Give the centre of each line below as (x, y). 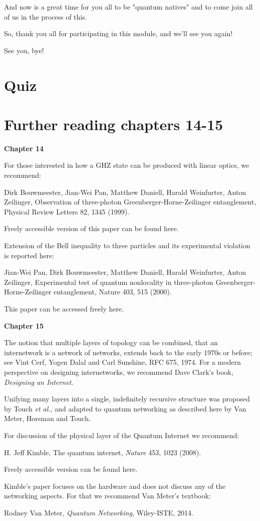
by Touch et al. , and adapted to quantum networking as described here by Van (125, 408)
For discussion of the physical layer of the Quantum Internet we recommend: (122, 435)
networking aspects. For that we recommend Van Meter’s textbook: (107, 496)
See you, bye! (24, 50)
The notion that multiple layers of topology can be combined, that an (111, 342)
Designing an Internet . (39, 382)
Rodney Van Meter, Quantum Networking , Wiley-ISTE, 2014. (99, 512)
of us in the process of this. (46, 16)
